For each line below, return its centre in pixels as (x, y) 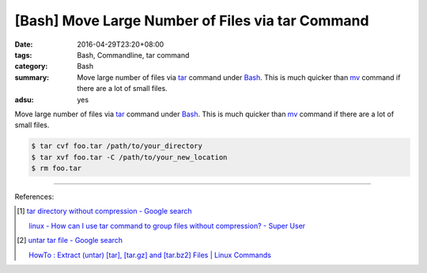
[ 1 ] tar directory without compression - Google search (105, 211)
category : (31, 66)
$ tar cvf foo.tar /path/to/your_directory (117, 146)
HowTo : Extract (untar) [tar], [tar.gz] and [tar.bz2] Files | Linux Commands (150, 255)
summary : (32, 77)
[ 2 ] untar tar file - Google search (70, 241)
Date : (24, 44)
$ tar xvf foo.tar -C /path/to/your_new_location (129, 157)
